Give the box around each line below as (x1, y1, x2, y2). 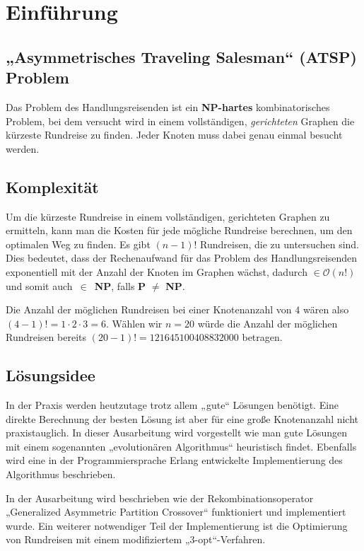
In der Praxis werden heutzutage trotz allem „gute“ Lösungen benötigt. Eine (6, 398, 339, 412)
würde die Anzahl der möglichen (197, 315, 338, 330)
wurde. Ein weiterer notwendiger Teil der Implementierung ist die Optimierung (6, 518, 348, 533)
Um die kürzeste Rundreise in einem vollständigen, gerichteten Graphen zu (6, 209, 330, 224)
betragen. (242, 330, 283, 344)
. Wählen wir (105, 315, 163, 330)
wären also (303, 302, 349, 317)
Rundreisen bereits (6, 330, 86, 344)
